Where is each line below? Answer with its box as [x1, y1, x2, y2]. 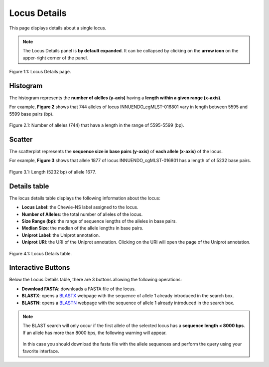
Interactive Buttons [9, 263, 70, 272]
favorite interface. [22, 348, 59, 354]
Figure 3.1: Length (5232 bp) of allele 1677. [9, 169, 96, 175]
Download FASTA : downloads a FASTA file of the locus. [21, 286, 136, 292]
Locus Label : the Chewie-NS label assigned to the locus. [21, 204, 138, 210]
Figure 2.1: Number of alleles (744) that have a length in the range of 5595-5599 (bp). [9, 122, 184, 128]
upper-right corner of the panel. [22, 55, 88, 61]
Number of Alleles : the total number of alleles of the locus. [21, 211, 143, 217]
